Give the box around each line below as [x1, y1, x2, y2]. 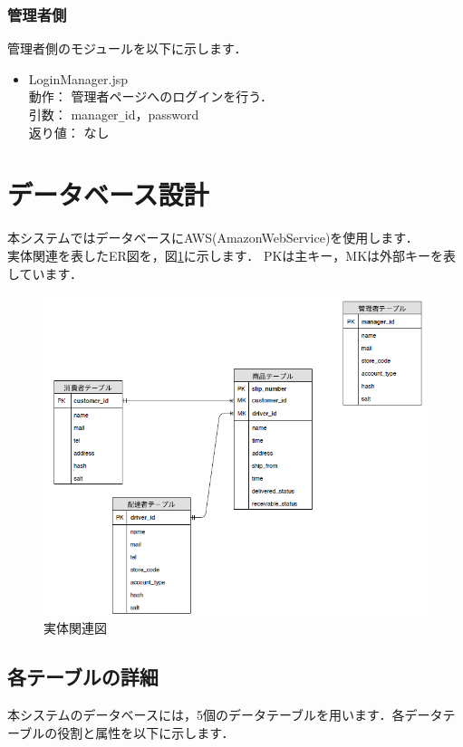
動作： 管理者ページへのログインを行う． [28, 87, 274, 106]
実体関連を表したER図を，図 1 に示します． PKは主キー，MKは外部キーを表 [7, 245, 457, 264]
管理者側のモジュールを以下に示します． [7, 39, 247, 58]
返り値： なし [28, 122, 110, 141]
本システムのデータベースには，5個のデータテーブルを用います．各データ [7, 705, 443, 724]
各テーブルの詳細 [7, 663, 159, 691]
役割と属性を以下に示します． [57, 723, 235, 742]
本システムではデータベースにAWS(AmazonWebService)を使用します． [7, 228, 419, 247]
